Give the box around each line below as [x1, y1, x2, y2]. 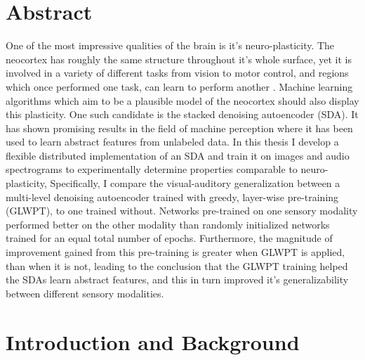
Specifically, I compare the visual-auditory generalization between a [50, 176, 340, 191]
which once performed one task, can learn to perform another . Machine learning [6, 79, 353, 94]
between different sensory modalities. [6, 285, 164, 300]
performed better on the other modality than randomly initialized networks [6, 217, 330, 231]
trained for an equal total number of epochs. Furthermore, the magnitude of [6, 231, 333, 245]
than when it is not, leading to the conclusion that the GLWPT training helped [6, 258, 348, 273]
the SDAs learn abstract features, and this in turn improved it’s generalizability [6, 272, 349, 287]
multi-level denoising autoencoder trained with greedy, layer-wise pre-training [6, 189, 339, 204]
